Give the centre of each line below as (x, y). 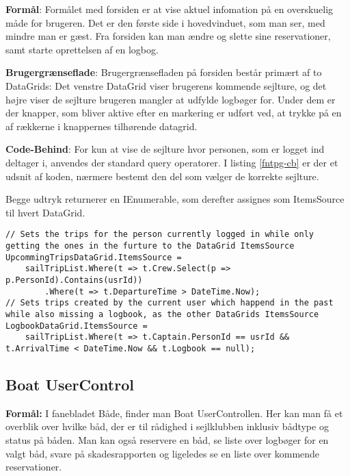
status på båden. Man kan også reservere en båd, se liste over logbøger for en (167, 439)
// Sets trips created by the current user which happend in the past (170, 303)
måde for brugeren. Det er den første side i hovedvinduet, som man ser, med (165, 22)
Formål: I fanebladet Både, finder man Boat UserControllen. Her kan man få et (174, 413)
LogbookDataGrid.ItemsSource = (77, 326)
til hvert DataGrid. (45, 212)
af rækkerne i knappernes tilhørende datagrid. (102, 126)
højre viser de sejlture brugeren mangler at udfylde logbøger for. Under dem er (171, 99)
